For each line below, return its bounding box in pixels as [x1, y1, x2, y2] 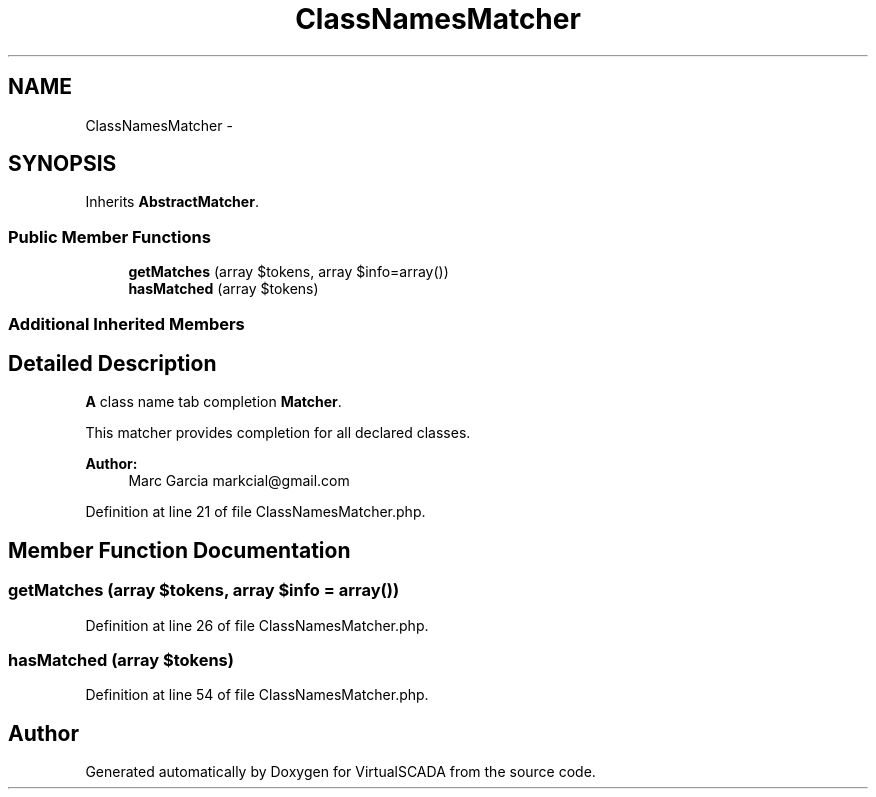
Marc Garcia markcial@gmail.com [128, 472, 350, 490]
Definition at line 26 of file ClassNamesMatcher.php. [85, 616, 429, 634]
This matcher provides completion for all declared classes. [85, 424, 471, 442]
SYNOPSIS [8, 151, 117, 177]
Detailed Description [8, 350, 217, 376]
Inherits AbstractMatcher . [85, 193, 259, 211]
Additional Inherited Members [8, 313, 245, 334]
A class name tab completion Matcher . [85, 393, 342, 411]
